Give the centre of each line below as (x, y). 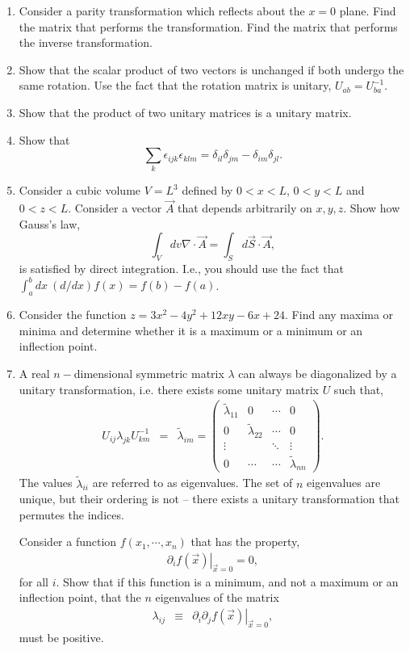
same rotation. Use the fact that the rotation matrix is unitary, (175, 85)
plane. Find (368, 10)
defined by (207, 190)
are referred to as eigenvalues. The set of (192, 483)
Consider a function (68, 542)
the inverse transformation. (86, 42)
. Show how (372, 208)
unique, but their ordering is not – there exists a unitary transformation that (209, 499)
